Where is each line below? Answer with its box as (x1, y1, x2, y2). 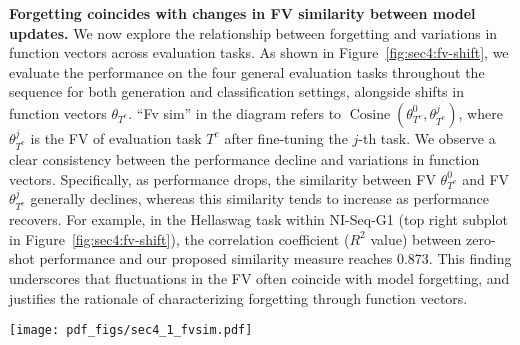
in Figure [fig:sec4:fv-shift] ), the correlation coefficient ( (9, 228, 350, 249)
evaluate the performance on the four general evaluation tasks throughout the (9, 61, 485, 82)
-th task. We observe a (358, 127, 496, 148)
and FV (462, 168, 510, 189)
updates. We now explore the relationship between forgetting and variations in (9, 22, 498, 43)
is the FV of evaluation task (30, 127, 202, 148)
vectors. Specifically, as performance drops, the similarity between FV (9, 168, 436, 189)
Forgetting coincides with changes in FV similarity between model (9, 3, 476, 23)
